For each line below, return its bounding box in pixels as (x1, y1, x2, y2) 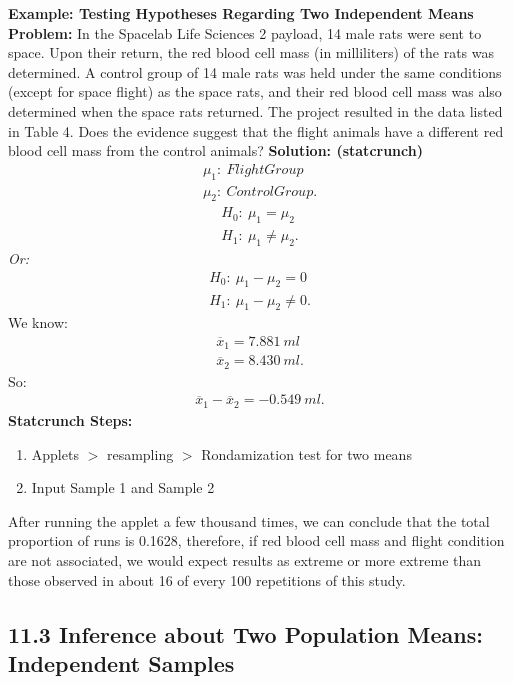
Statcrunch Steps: (8, 409, 133, 430)
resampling (106, 443, 174, 464)
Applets (31, 443, 79, 464)
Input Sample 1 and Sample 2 (31, 477, 215, 498)
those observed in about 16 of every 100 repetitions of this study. (8, 569, 406, 590)
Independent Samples (8, 647, 235, 678)
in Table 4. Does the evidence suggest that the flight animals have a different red (8, 120, 504, 141)
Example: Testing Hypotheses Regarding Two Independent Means (8, 3, 474, 23)
